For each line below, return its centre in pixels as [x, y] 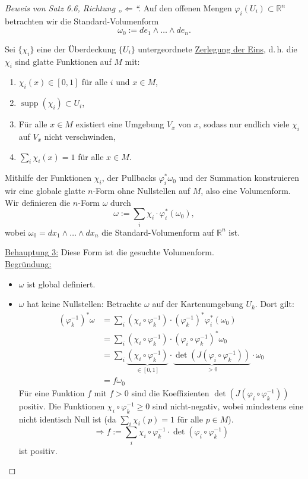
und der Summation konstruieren [239, 178]
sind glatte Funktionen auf [63, 61]
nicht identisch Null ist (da [67, 419]
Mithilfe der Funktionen [48, 178]
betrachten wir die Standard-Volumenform [82, 21]
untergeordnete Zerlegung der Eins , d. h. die [217, 48]
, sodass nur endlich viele [244, 124]
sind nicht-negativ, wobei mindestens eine [228, 406]
